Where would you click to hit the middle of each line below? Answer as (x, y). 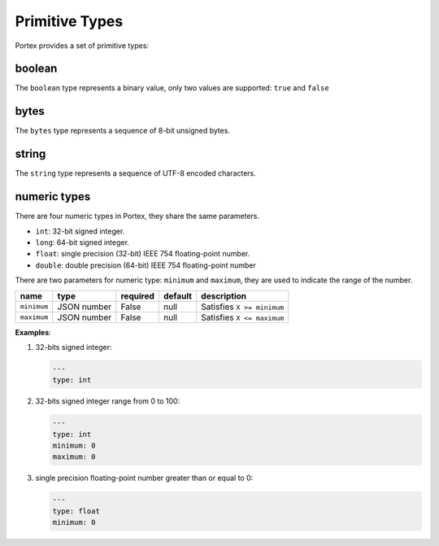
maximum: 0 (74, 457)
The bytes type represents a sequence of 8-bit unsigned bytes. (123, 131)
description (224, 295)
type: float (76, 511)
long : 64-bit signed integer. (83, 242)
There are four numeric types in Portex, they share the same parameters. (137, 216)
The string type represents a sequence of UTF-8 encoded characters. (135, 173)
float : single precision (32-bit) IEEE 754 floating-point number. (143, 254)
